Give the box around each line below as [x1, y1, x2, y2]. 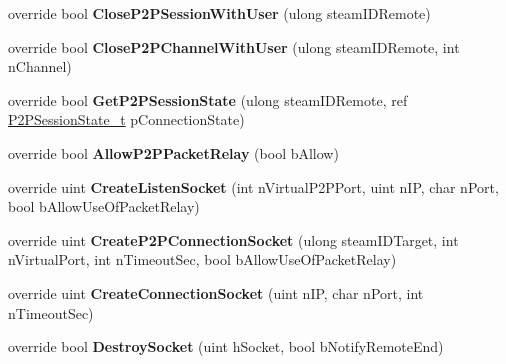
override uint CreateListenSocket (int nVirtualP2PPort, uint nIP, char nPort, [8, 176, 499, 197]
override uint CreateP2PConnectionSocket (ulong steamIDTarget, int [8, 229, 459, 250]
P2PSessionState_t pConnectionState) [8, 109, 245, 130]
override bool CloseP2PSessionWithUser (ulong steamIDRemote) [8, 3, 431, 23]
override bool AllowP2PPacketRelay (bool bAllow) [8, 142, 339, 163]
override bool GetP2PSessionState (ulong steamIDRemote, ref [8, 89, 408, 110]
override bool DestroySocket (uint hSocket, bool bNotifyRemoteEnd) [8, 336, 444, 357]
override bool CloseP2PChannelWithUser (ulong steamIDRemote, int [8, 36, 460, 57]
